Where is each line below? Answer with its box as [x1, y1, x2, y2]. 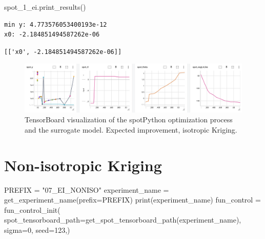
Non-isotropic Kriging [4, 154, 162, 175]
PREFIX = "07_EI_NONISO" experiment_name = [4, 184, 169, 195]
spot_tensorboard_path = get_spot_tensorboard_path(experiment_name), [4, 214, 241, 225]
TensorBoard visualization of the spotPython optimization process [25, 114, 233, 125]
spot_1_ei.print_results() [4, 2, 86, 12]
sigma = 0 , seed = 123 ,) [4, 225, 70, 235]
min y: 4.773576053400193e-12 [4, 21, 107, 28]
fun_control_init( [4, 204, 60, 215]
